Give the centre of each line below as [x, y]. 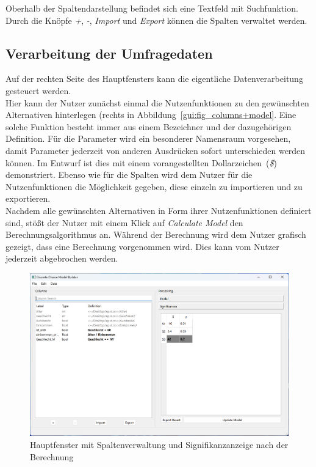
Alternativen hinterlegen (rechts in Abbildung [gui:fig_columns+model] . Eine [151, 115]
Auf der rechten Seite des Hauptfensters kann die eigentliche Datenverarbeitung [154, 79]
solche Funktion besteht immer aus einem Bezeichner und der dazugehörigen [149, 126]
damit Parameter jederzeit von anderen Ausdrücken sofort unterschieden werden [156, 150]
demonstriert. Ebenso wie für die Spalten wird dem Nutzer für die [129, 175]
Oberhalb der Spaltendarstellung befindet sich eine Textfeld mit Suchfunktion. [152, 8]
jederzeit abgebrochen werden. [62, 258]
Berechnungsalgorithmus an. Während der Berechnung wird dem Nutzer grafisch [156, 234]
